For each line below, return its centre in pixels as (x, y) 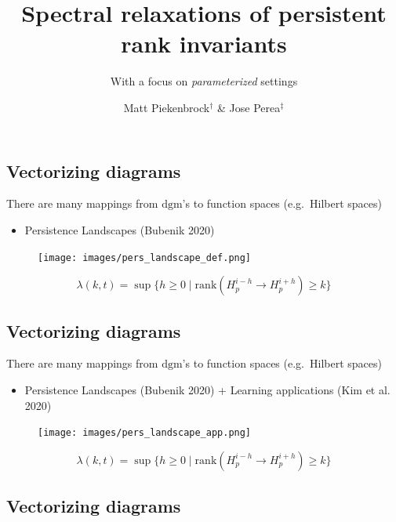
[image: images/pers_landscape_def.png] (145, 257)
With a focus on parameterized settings (204, 81)
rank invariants (204, 43)
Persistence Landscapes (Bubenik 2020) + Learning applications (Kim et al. (207, 389)
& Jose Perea (249, 107)
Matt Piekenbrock (167, 107)
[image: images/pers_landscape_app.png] (145, 433)
